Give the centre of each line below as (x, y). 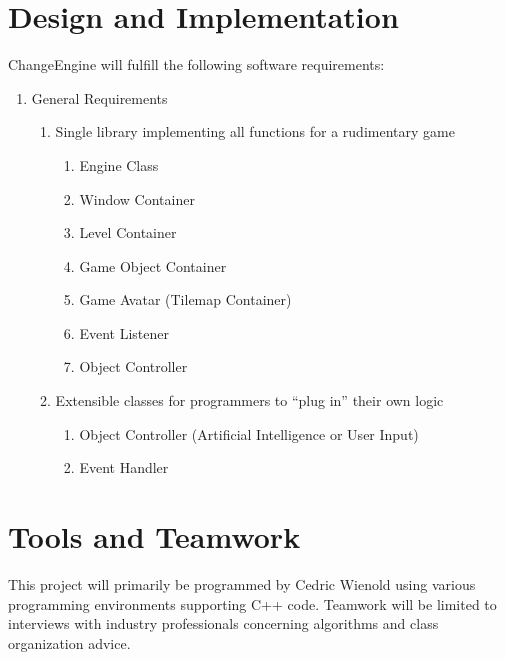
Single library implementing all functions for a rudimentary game (255, 131)
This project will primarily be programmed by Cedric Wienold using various (242, 583)
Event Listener (124, 332)
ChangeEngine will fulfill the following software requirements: (196, 64)
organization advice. (69, 642)
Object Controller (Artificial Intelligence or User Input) (249, 433)
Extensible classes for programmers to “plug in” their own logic (249, 400)
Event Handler (124, 467)
